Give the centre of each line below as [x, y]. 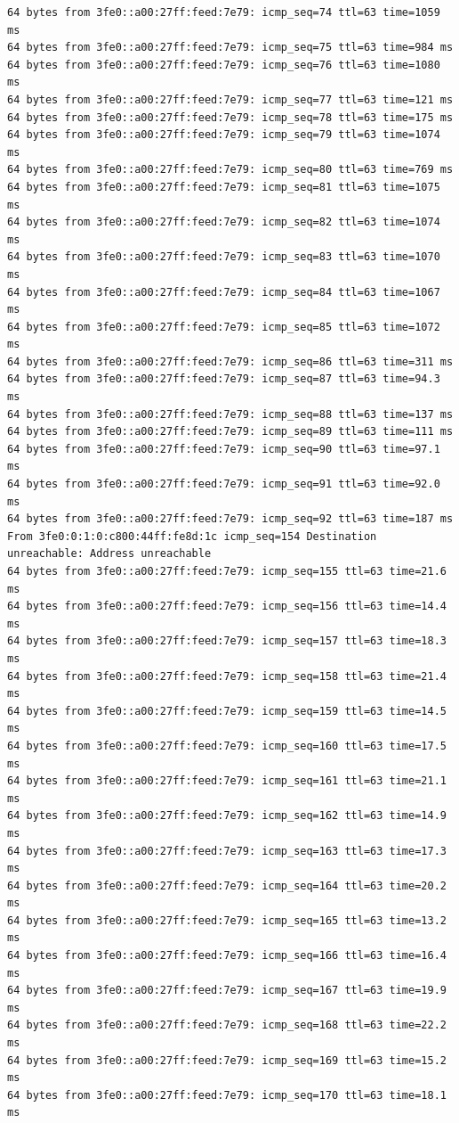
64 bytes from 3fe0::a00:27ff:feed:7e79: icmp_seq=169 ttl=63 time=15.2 [227, 1060]
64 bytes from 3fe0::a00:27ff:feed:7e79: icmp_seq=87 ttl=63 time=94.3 [224, 379]
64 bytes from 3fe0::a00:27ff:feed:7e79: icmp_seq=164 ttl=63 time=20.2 [227, 885]
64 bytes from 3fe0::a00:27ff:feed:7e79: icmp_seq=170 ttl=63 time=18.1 [227, 1095]
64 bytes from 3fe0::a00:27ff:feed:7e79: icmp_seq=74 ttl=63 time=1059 [224, 12]
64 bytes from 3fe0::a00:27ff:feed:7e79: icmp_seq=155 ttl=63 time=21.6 [227, 571]
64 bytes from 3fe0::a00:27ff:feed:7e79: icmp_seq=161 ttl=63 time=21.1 [227, 781]
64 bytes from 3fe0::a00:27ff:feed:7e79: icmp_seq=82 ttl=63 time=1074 [224, 222]
